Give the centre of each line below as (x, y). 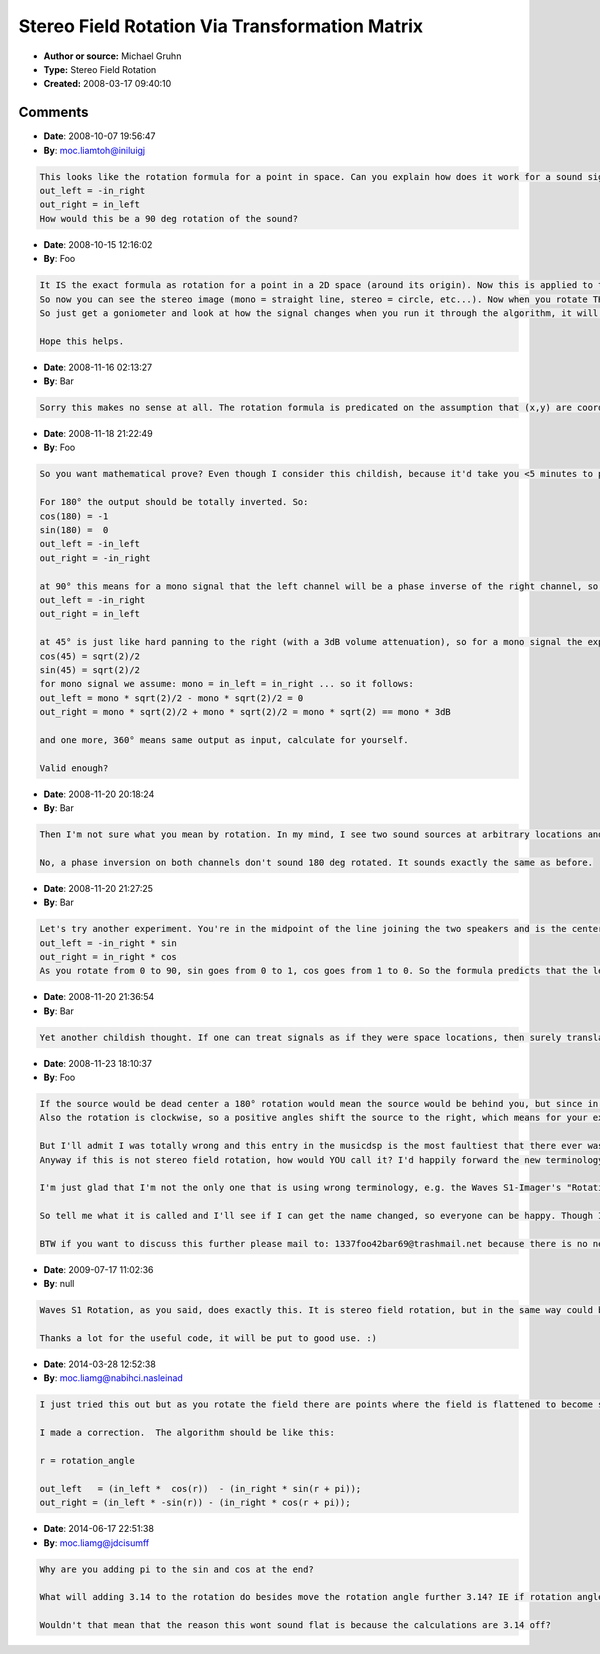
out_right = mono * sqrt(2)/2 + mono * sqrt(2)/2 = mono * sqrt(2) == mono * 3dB (245, 712)
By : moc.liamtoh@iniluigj (94, 150)
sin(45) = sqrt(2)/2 (89, 669)
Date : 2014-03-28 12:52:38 (100, 1364)
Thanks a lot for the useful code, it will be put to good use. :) (208, 1338)
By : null (59, 1284)
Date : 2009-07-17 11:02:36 (98, 1269)
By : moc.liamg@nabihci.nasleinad (113, 1378)
